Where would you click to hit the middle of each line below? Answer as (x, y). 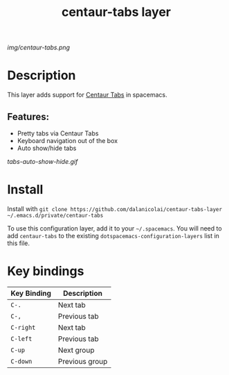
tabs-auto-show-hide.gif (43, 161)
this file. (18, 243)
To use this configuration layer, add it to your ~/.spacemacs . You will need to (115, 228)
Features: (28, 116)
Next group (76, 350)
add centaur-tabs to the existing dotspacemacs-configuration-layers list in (113, 235)
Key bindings (46, 271)
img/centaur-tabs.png (39, 48)
